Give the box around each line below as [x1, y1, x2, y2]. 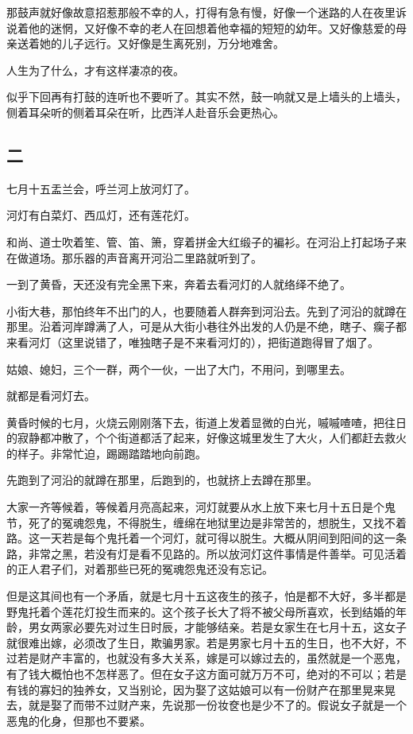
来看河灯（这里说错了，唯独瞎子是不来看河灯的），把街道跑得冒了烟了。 [6, 333, 379, 350]
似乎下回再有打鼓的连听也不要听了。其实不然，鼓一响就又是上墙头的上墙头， [6, 88, 407, 105]
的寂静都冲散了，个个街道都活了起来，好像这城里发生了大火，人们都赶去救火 [6, 429, 407, 446]
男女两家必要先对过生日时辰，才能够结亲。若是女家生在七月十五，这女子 [28, 619, 407, 635]
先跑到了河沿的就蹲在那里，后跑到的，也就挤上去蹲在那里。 [6, 472, 318, 488]
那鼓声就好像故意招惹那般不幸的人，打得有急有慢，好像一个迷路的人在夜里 [6, 4, 396, 20]
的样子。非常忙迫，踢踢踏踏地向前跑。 [6, 445, 206, 461]
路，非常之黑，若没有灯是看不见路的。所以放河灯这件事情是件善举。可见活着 [6, 545, 407, 561]
